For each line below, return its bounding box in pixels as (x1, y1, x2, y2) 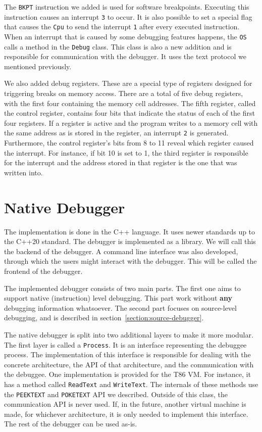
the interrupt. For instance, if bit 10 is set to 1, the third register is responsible (4, 147, 248, 158)
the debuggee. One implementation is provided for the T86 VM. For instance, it (4, 369, 251, 379)
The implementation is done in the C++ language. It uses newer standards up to (4, 226, 255, 236)
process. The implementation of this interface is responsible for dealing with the (4, 349, 251, 360)
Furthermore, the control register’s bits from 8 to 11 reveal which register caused (4, 137, 254, 148)
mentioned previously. (4, 61, 72, 71)
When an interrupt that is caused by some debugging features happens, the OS (4, 31, 247, 41)
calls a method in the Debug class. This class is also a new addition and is (4, 41, 232, 52)
